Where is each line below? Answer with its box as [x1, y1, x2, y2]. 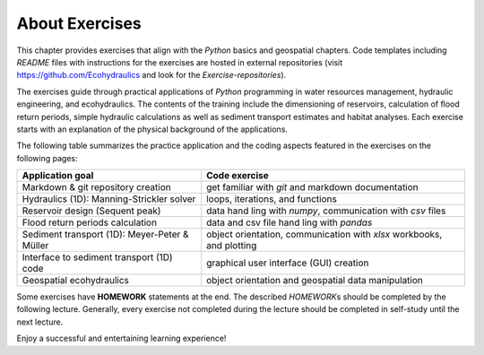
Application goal [22, 169, 94, 182]
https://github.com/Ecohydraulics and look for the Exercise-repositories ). [16, 70, 287, 81]
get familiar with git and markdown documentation [206, 181, 419, 194]
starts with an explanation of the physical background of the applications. [16, 124, 289, 134]
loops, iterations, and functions [206, 193, 338, 205]
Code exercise [206, 169, 269, 182]
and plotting [206, 239, 257, 252]
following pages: [16, 152, 78, 163]
